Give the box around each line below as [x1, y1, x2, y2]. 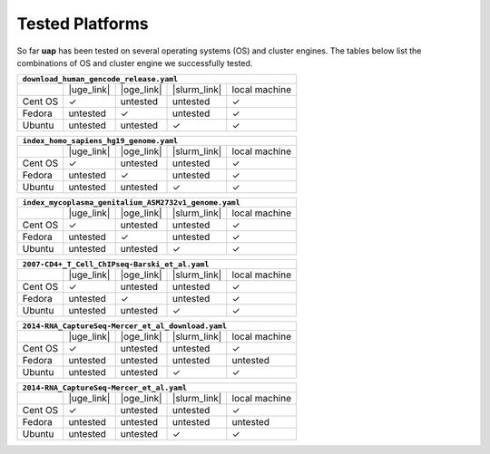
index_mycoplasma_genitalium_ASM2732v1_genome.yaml [22, 198, 240, 208]
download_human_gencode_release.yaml [22, 74, 179, 84]
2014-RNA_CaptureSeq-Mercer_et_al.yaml [22, 383, 188, 393]
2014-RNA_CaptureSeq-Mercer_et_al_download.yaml [22, 322, 227, 331]
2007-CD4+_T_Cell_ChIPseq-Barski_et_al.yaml [22, 259, 210, 269]
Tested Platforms [16, 14, 149, 34]
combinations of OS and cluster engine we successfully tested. [16, 57, 253, 68]
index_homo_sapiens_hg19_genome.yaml [22, 136, 179, 146]
